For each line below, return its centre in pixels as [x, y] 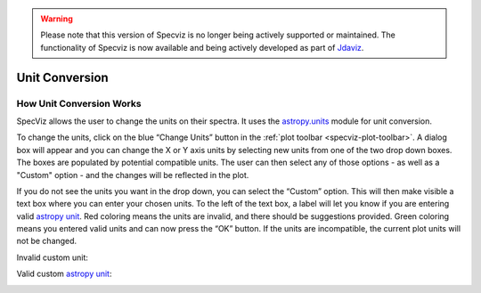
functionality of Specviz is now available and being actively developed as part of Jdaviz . [202, 47]
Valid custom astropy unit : [64, 274]
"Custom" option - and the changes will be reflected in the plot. [133, 175]
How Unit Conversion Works [79, 103]
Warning [57, 19]
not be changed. [47, 241]
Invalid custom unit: [53, 257]
